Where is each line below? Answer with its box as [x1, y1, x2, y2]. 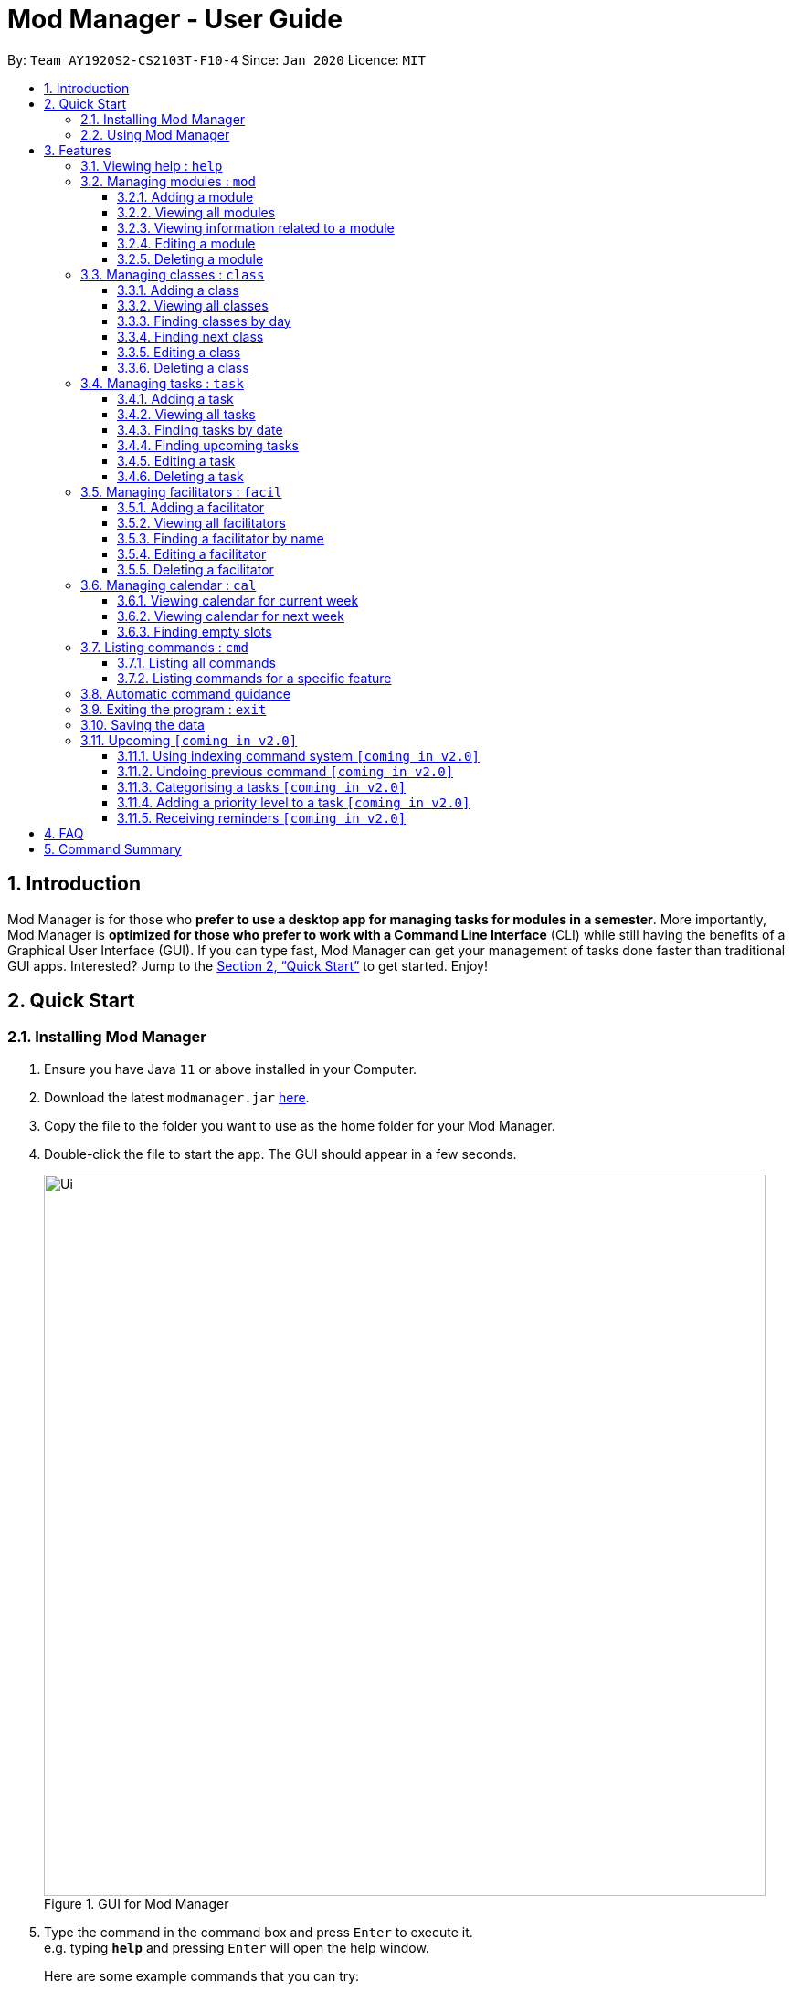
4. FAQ [44, 825, 84, 841]
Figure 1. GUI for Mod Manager [44, 1895, 229, 1912]
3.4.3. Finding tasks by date [117, 421, 283, 437]
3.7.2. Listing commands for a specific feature [117, 669, 392, 686]
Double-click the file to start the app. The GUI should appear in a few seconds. [44, 1145, 517, 1162]
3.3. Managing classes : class [80, 266, 265, 282]
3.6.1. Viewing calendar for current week [117, 592, 359, 608]
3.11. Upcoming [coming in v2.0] [80, 732, 298, 748]
